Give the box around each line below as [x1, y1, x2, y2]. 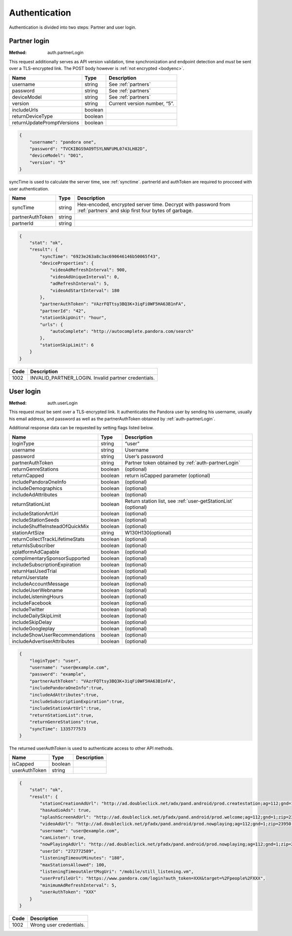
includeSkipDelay [12, 619, 52, 625]
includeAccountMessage [12, 580, 69, 587]
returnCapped [12, 472, 44, 479]
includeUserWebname [12, 587, 63, 593]
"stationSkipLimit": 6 [39, 342, 94, 348]
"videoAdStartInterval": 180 [50, 288, 120, 293]
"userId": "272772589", [39, 848, 97, 854]
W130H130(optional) [125, 529, 172, 536]
